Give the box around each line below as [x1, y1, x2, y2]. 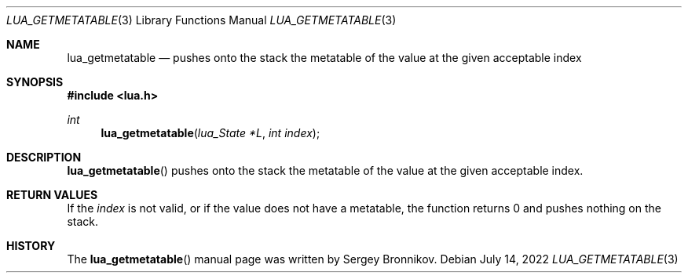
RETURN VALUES [6, 188, 98, 201]
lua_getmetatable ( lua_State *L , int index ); [101, 126, 320, 139]
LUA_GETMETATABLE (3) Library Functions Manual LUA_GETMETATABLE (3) [6, 13, 397, 27]
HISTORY [6, 239, 56, 252]
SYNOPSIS [6, 75, 64, 89]
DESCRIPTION [6, 150, 82, 164]
